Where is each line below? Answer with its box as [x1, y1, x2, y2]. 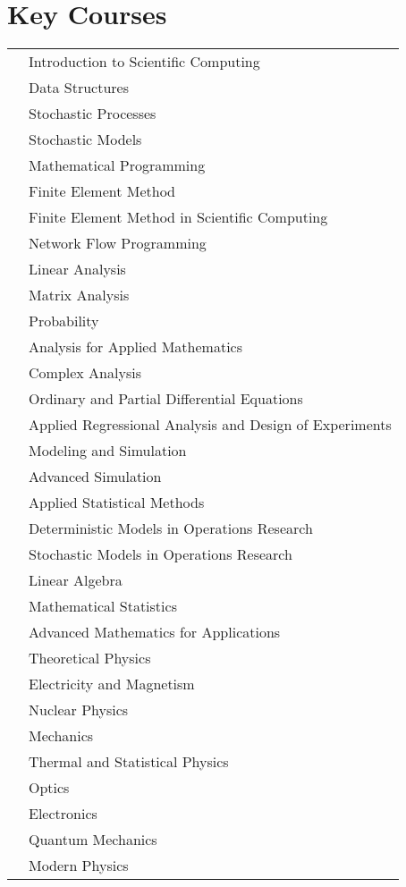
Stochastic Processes [29, 103, 156, 124]
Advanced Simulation [29, 466, 162, 487]
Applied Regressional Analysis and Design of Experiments [29, 414, 392, 435]
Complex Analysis [29, 362, 141, 384]
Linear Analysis [29, 258, 126, 280]
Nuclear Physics [29, 699, 129, 721]
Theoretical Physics [29, 647, 151, 669]
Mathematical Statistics [29, 596, 177, 617]
